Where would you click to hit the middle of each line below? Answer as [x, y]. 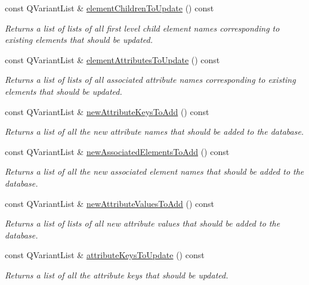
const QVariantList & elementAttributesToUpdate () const [112, 59]
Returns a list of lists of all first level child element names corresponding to [142, 28]
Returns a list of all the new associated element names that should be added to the [154, 171]
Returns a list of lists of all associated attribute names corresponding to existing [150, 80]
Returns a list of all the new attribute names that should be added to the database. [154, 131]
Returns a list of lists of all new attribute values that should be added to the [143, 223]
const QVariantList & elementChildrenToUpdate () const [109, 8]
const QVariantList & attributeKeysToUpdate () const [105, 255]
